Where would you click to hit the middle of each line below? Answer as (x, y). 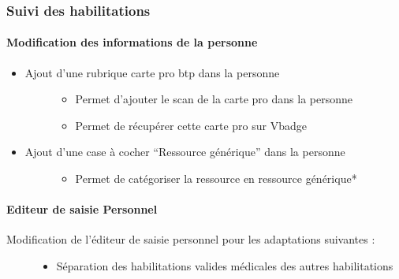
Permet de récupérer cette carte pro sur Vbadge (191, 125)
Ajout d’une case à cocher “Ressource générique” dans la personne (185, 152)
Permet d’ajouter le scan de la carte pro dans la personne (214, 99)
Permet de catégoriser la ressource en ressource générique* (216, 179)
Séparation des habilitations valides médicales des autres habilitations (225, 266)
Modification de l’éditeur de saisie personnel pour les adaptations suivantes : (191, 239)
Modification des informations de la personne (132, 42)
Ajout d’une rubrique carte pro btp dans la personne (152, 72)
